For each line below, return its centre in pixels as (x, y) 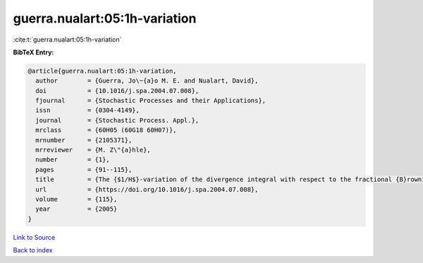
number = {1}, (73, 160)
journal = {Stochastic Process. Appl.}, (117, 120)
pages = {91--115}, (84, 170)
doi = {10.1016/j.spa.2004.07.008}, (117, 91)
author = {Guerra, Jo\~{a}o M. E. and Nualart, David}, (147, 81)
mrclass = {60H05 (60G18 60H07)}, (106, 130)
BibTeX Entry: (33, 52)
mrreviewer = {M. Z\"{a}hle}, (93, 150)
